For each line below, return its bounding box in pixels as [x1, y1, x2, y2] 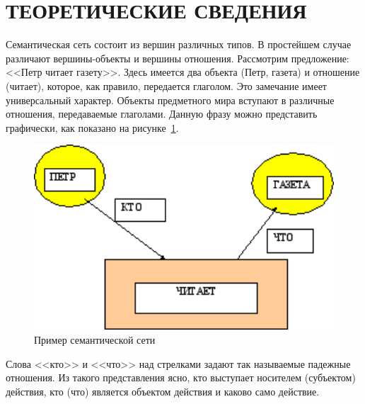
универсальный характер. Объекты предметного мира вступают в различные [6, 92, 335, 107]
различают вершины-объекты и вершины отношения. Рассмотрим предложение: [6, 50, 349, 65]
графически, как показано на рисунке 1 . [6, 120, 179, 135]
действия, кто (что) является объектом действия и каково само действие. [6, 383, 320, 398]
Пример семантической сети [34, 332, 156, 347]
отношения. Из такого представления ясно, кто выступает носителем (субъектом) [6, 370, 356, 385]
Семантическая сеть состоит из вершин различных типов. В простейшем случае [6, 37, 352, 52]
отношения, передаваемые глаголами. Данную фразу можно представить [6, 106, 318, 121]
